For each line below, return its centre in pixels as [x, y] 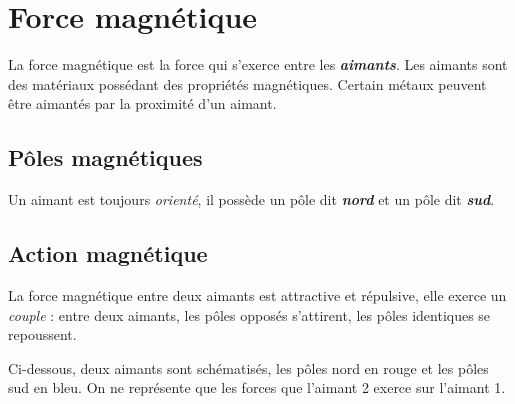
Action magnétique [108, 253]
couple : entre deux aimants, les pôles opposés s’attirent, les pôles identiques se [249, 314]
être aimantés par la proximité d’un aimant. [142, 103]
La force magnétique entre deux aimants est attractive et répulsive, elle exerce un [257, 294]
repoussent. [42, 334]
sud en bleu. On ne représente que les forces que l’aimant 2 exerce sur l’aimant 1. [257, 387]
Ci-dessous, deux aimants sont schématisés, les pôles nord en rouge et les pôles [248, 367]
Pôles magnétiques [105, 157]
